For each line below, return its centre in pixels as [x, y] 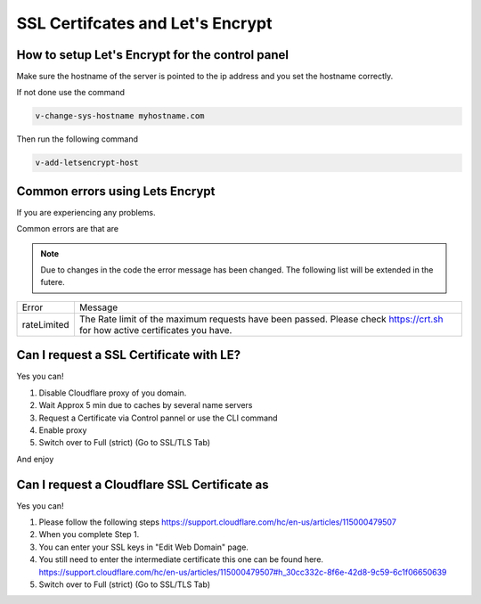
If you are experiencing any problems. [86, 212]
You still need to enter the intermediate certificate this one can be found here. [181, 559]
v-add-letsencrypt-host [87, 163]
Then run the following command [77, 139]
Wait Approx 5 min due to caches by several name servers [146, 405]
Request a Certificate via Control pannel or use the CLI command [158, 418]
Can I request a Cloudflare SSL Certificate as [143, 484]
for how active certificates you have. [155, 330]
